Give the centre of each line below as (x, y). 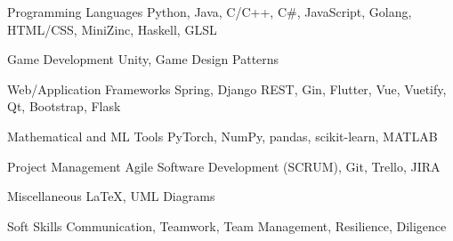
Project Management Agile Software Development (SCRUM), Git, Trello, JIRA (224, 166)
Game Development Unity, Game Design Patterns (143, 59)
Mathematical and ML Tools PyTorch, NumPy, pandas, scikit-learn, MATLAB (222, 136)
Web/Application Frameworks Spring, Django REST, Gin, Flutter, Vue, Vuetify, (227, 88)
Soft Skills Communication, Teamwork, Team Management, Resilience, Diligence (227, 225)
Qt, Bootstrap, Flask (64, 106)
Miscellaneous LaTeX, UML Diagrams (111, 196)
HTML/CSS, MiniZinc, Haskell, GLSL (112, 29)
